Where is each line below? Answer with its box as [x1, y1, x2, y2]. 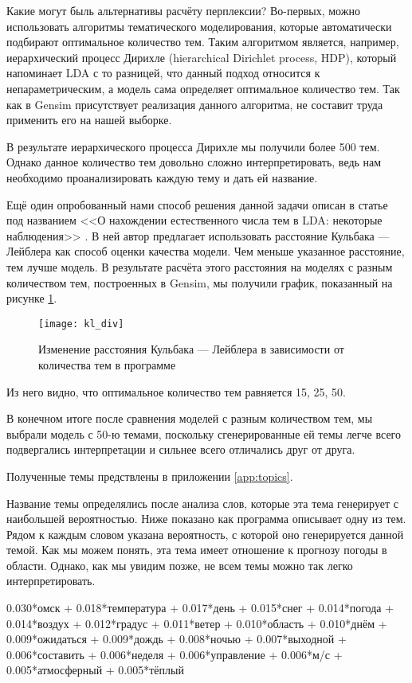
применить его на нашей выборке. [6, 111, 172, 128]
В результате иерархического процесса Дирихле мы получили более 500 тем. [6, 138, 380, 154]
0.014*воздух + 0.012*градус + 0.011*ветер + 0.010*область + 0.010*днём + [6, 615, 387, 631]
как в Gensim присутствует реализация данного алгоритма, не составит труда [6, 96, 383, 112]
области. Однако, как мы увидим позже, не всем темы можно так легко [6, 556, 353, 573]
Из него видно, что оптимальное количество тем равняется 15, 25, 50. [6, 383, 347, 400]
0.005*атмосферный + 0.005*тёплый [6, 662, 184, 678]
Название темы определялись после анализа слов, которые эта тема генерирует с [6, 494, 398, 511]
